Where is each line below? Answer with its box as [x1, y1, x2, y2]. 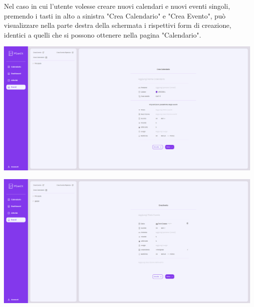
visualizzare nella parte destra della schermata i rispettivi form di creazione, [4, 20, 232, 30]
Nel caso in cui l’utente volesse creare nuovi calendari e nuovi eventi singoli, [4, 1, 230, 11]
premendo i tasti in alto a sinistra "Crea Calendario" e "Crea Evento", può [4, 10, 226, 20]
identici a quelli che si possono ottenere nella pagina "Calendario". [4, 29, 201, 40]
